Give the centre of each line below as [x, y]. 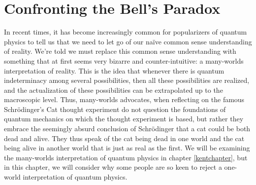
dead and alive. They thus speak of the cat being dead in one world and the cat [124, 138]
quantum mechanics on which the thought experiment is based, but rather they [124, 119]
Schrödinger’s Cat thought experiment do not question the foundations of [115, 109]
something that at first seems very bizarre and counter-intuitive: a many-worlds [124, 60]
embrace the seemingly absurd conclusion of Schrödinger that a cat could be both [127, 129]
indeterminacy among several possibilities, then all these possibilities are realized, [127, 80]
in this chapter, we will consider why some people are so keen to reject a [113, 167]
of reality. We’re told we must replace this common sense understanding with [120, 51]
